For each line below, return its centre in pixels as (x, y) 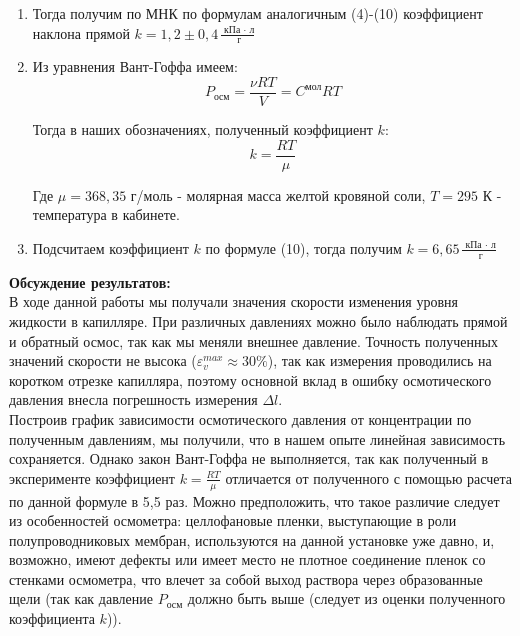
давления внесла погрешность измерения (133, 399)
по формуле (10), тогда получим (303, 247)
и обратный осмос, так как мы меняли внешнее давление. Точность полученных (253, 340)
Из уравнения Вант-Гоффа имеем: (135, 66)
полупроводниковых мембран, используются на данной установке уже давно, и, (252, 539)
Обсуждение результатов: (90, 281)
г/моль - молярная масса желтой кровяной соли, (278, 194)
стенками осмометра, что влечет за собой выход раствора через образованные (246, 578)
